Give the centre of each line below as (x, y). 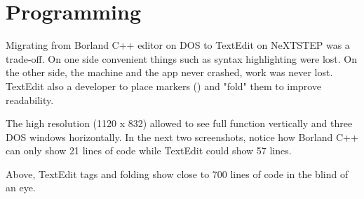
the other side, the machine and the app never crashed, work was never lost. (169, 72)
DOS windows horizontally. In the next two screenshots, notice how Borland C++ (182, 137)
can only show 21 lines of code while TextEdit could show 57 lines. (149, 150)
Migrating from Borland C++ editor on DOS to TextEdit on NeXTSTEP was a (178, 45)
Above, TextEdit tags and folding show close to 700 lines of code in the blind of (177, 174)
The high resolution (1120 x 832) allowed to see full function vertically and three (179, 123)
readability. (30, 99)
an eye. (21, 187)
